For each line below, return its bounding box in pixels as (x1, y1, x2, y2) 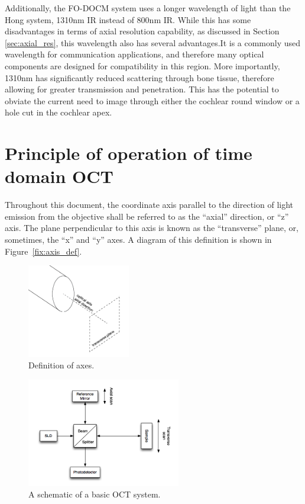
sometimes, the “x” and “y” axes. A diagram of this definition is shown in (5, 233, 272, 246)
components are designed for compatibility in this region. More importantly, (5, 59, 280, 72)
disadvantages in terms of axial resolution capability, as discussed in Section (5, 25, 280, 37)
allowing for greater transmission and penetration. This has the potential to (5, 83, 279, 95)
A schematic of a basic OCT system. (28, 488, 161, 500)
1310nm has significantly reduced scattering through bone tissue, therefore (5, 71, 274, 84)
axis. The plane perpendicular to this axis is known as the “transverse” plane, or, (5, 221, 298, 234)
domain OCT (5, 164, 113, 188)
